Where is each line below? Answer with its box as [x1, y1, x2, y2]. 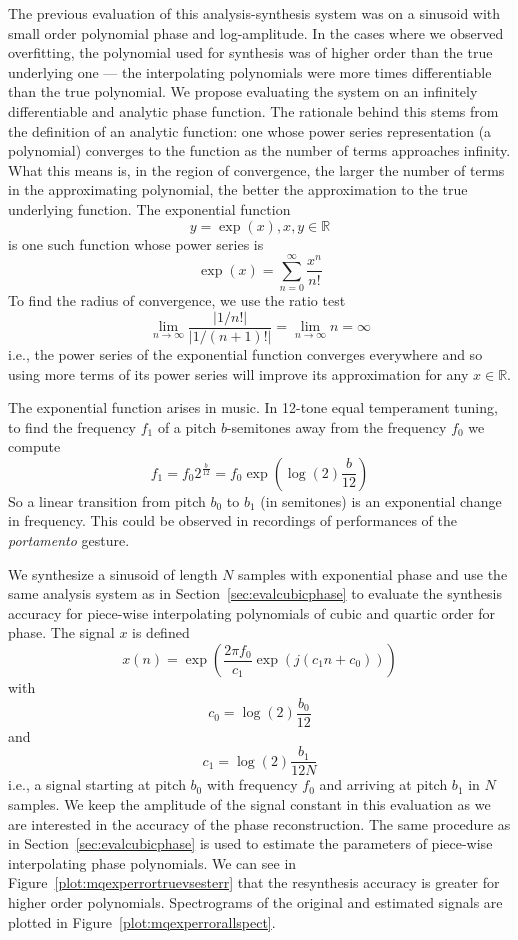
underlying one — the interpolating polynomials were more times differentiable [8, 61, 492, 82]
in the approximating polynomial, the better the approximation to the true [8, 179, 468, 200]
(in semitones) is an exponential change [260, 490, 502, 511]
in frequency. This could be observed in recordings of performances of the [8, 510, 457, 531]
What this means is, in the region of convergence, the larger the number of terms [8, 159, 505, 180]
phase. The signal [8, 622, 115, 643]
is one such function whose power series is [8, 233, 264, 254]
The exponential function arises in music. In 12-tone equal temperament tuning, [8, 397, 498, 418]
